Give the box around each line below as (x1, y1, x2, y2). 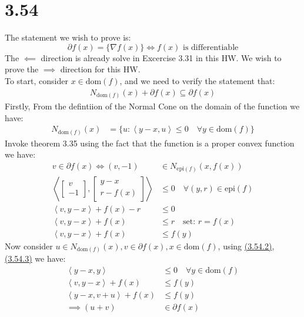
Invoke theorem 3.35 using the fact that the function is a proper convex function (5, 136, 295, 149)
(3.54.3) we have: (5, 252, 66, 265)
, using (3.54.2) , (218, 239, 275, 252)
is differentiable (183, 43, 239, 52)
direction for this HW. (60, 63, 141, 75)
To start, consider (5, 74, 68, 86)
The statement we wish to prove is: (5, 31, 131, 44)
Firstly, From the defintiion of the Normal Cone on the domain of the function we (5, 100, 300, 112)
